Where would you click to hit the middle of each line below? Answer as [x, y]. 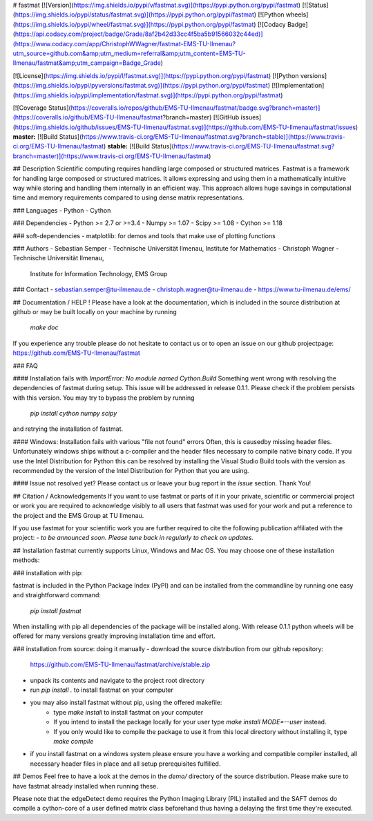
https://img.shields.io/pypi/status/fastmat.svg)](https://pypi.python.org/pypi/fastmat [135, 15]
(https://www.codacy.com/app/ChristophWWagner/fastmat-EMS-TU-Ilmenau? [124, 44]
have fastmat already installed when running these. [85, 786]
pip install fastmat [56, 610]
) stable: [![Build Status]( [138, 146]
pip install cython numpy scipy [74, 414]
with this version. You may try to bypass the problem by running [104, 398]
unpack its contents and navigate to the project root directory [117, 680]
